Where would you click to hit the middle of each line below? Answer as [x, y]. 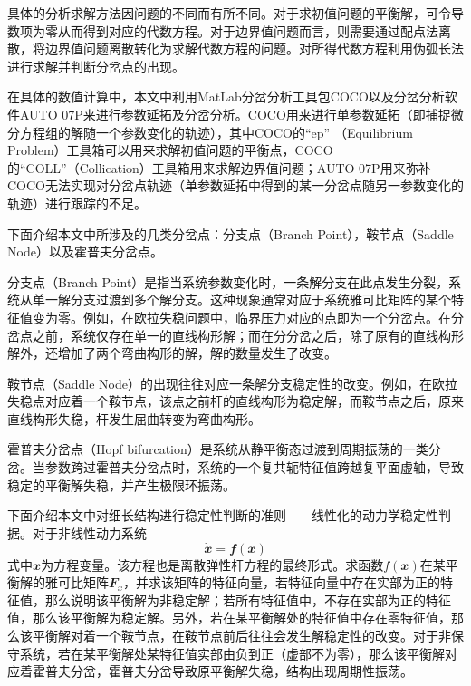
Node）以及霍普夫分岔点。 [85, 251]
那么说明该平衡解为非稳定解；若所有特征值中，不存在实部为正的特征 [248, 599]
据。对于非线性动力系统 [77, 532]
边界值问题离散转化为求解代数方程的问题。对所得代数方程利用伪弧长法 [254, 48]
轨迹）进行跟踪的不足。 [77, 203]
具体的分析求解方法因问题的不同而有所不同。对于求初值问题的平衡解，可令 [229, 13]
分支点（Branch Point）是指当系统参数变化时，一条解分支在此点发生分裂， [228, 281]
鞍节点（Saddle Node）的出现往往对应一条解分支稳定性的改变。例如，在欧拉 [233, 383]
